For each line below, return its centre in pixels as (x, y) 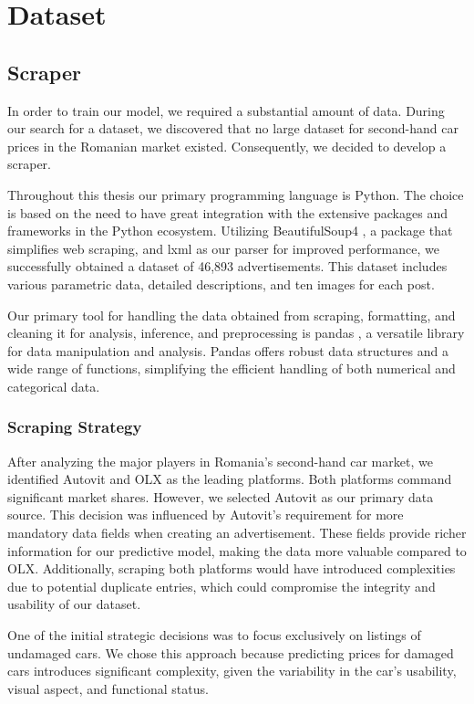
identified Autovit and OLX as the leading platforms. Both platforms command (230, 479)
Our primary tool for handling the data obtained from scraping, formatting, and (232, 315)
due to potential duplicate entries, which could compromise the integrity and (222, 586)
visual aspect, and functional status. (108, 688)
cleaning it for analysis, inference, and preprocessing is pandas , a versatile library (236, 333)
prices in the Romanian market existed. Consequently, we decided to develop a (227, 146)
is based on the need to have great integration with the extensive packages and (227, 212)
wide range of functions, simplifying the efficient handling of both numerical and (232, 368)
